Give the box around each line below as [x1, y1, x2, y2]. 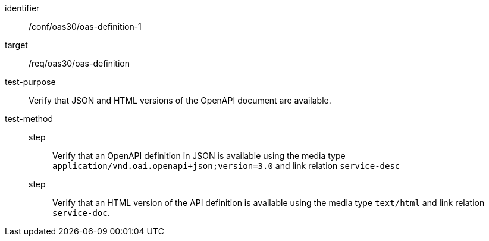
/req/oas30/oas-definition [29, 58, 130, 68]
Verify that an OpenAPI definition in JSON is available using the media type [52, 151, 346, 161]
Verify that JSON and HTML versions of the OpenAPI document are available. [29, 95, 331, 105]
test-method [5, 114, 53, 124]
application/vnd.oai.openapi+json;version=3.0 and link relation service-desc [52, 161, 400, 171]
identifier [5, 3, 40, 13]
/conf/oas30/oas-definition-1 [29, 21, 142, 32]
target [5, 40, 28, 50]
